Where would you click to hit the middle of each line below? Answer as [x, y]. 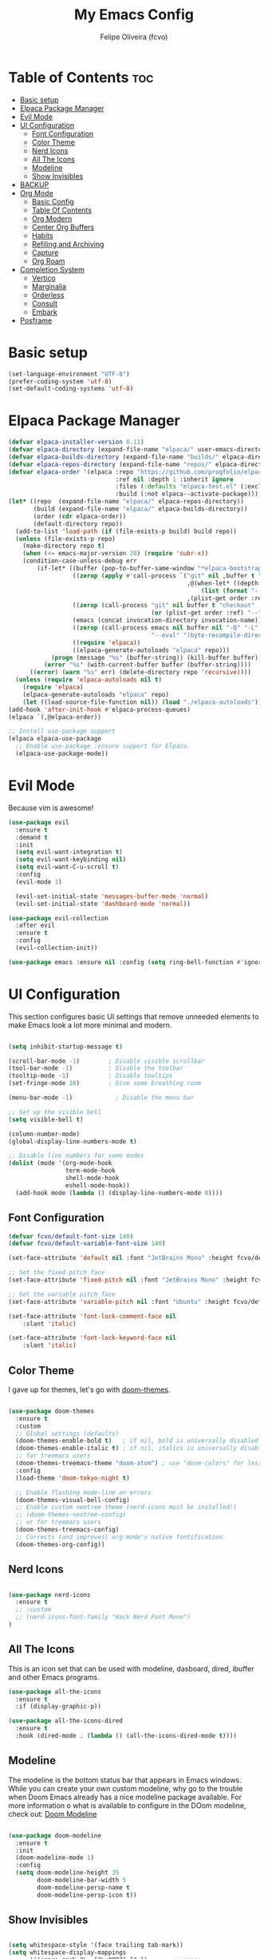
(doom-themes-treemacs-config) [67, 1530]
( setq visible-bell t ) [46, 1119]
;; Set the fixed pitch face [57, 1273]
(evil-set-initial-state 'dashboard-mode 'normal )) [103, 904]
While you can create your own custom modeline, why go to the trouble [126, 1788]
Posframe [36, 320]
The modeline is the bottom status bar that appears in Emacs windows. [125, 1780]
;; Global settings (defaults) [67, 1433]
